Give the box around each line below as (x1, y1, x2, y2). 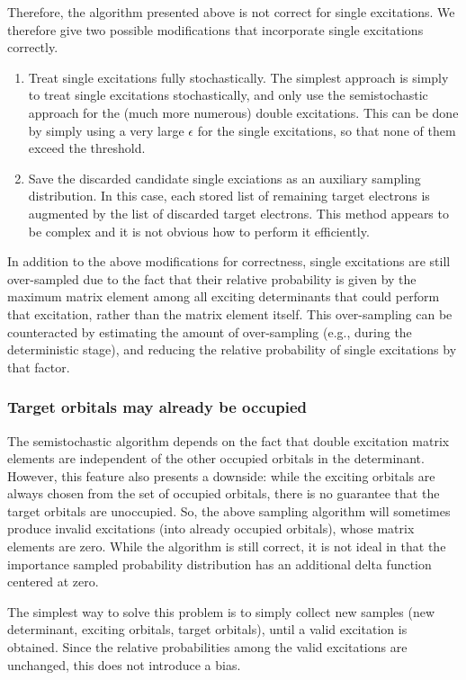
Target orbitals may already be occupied (7, 396, 307, 418)
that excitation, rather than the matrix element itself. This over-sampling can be (7, 304, 453, 323)
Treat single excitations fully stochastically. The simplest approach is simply (28, 67, 449, 86)
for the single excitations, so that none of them (197, 121, 456, 139)
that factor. (7, 357, 70, 376)
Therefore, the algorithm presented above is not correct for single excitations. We (7, 3, 455, 21)
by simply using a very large (28, 121, 184, 139)
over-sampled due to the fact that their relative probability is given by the (7, 269, 417, 288)
